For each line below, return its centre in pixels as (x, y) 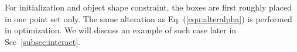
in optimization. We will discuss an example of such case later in (121, 30)
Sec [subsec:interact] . (42, 41)
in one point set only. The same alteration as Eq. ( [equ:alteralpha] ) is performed (148, 18)
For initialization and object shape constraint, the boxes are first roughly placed (148, 7)
